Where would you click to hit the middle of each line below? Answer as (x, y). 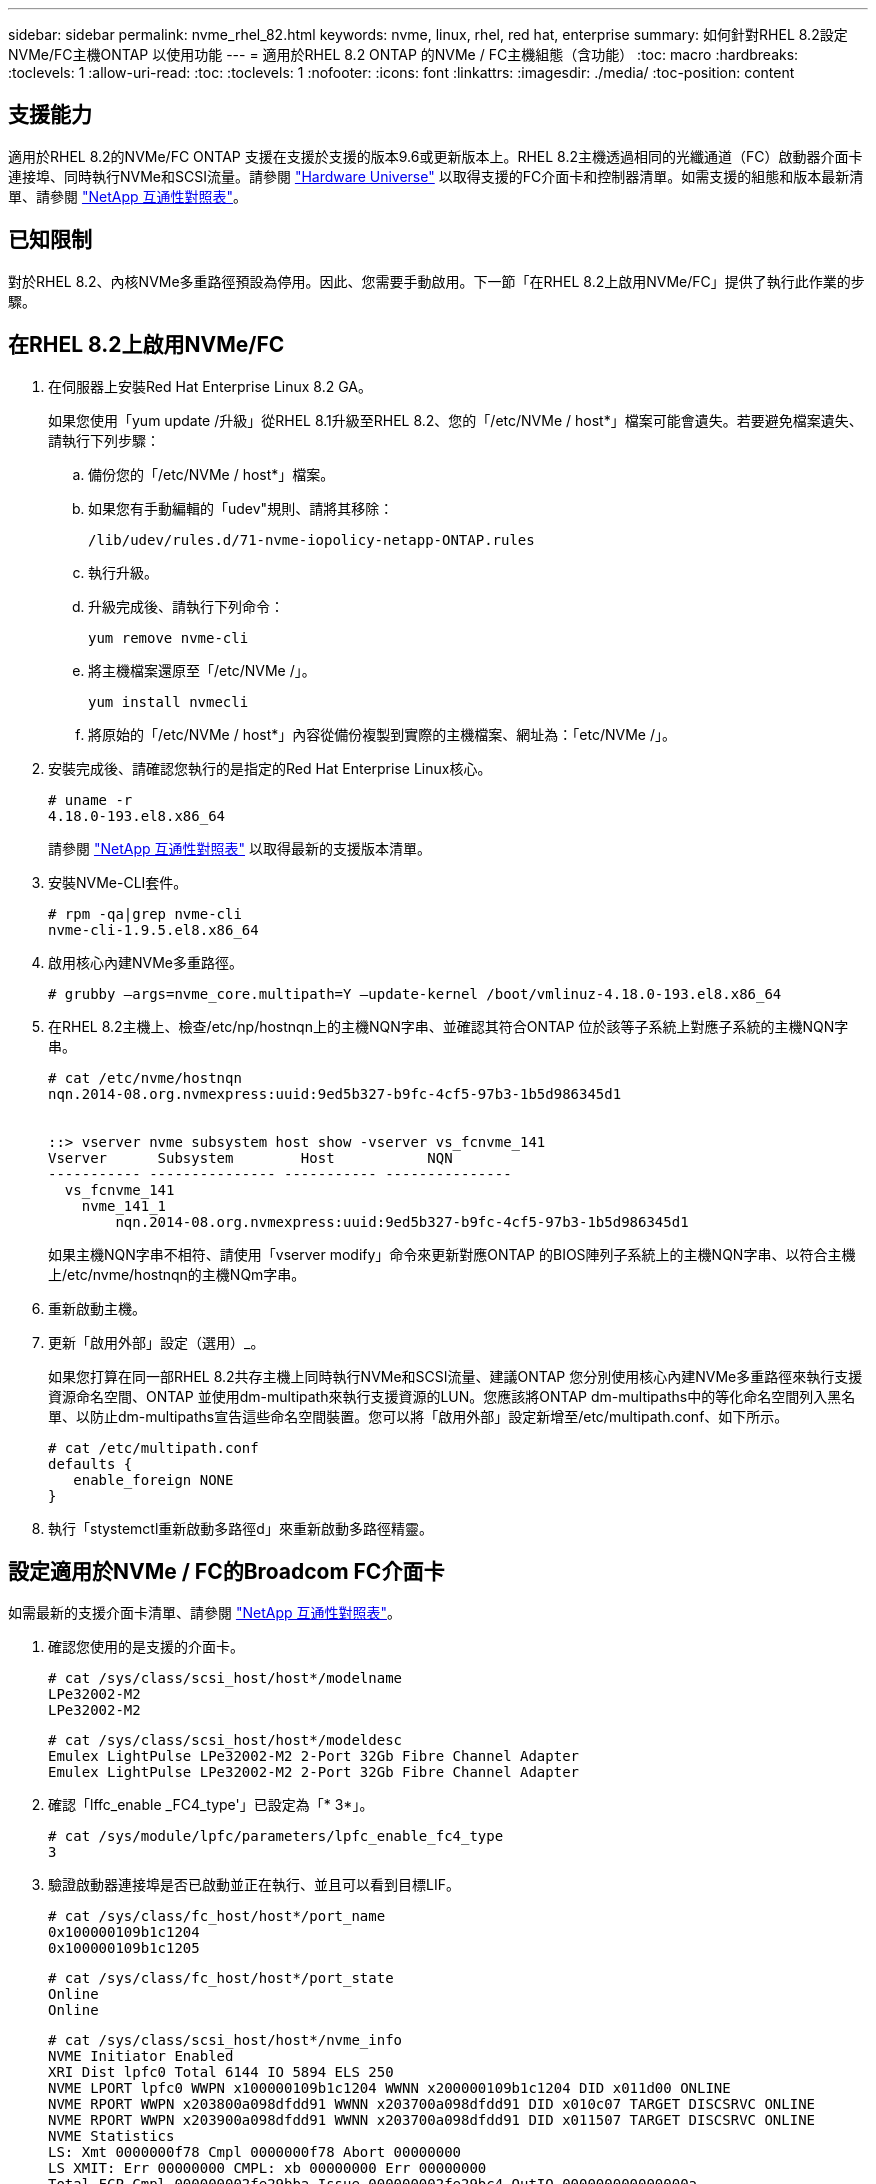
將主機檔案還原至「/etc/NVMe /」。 (202, 670)
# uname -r (90, 799)
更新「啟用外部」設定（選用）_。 (156, 1342)
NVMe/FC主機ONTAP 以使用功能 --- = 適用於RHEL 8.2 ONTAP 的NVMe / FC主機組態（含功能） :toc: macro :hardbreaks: (403, 54)
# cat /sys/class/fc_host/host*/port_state (221, 1978)
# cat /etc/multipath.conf (153, 1447)
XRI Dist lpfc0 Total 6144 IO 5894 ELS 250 (221, 2072)
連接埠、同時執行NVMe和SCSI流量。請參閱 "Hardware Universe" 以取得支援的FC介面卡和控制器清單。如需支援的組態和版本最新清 (436, 176)
